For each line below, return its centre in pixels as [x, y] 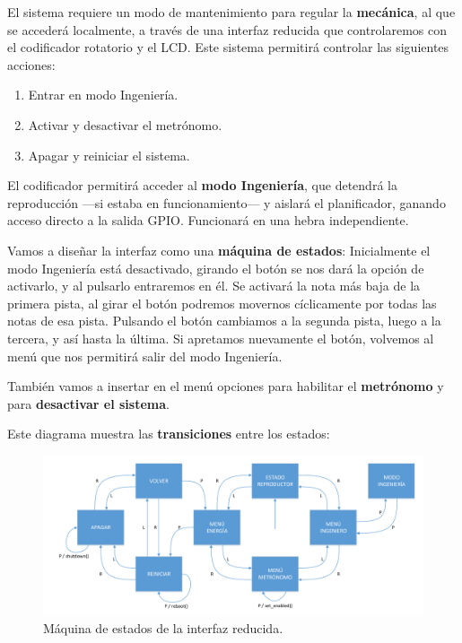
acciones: [31, 64]
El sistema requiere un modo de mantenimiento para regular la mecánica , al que [231, 12]
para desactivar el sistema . [88, 403]
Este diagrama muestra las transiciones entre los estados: [169, 434]
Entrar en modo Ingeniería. [103, 95]
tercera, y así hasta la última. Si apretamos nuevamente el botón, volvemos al [221, 338]
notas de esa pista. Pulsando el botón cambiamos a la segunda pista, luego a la [224, 321]
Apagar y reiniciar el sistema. [109, 155]
